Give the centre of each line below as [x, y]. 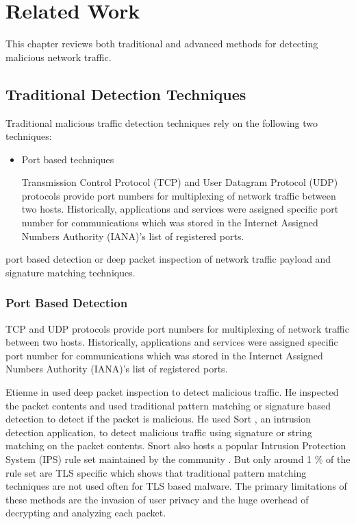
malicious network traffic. [59, 57]
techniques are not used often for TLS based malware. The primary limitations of [176, 486]
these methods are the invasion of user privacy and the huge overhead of [157, 499]
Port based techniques [68, 159]
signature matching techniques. [71, 272]
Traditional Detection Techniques [126, 94]
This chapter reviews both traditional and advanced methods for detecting [162, 44]
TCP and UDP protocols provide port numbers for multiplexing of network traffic [177, 328]
